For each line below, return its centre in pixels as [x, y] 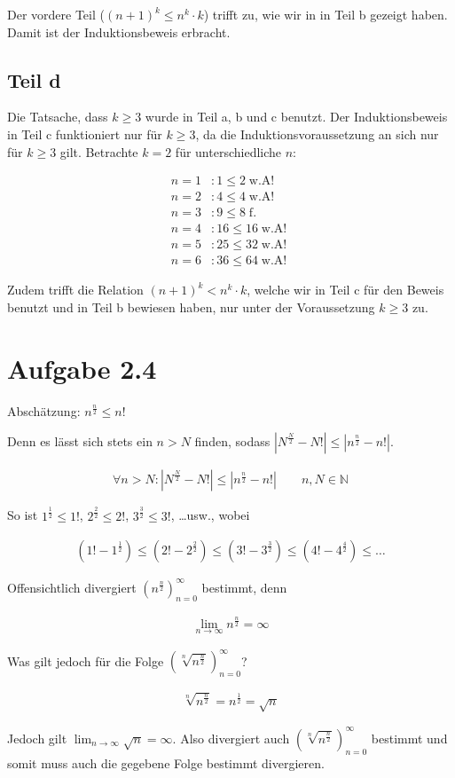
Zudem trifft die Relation [75, 290]
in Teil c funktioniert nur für [85, 134]
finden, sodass [232, 441]
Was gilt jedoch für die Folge [86, 660]
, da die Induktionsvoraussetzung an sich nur [317, 134]
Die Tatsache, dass [58, 117]
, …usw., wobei [210, 515]
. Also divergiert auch [231, 738]
